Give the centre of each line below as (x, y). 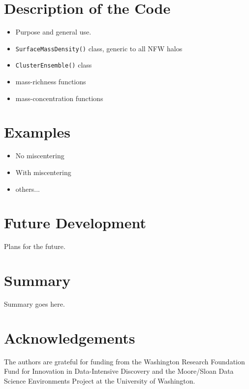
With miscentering (43, 172)
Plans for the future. (35, 246)
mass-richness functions (51, 82)
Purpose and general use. (53, 32)
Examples (37, 132)
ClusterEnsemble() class (54, 65)
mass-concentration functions (59, 98)
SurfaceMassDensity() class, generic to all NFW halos (99, 48)
